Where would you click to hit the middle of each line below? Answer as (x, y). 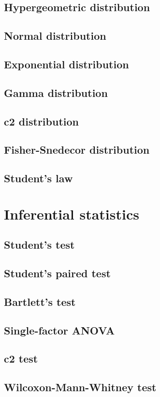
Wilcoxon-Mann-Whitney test (80, 387)
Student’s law (38, 178)
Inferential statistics (72, 214)
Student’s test (39, 245)
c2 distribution (41, 121)
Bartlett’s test (40, 301)
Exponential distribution (66, 64)
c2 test (21, 358)
